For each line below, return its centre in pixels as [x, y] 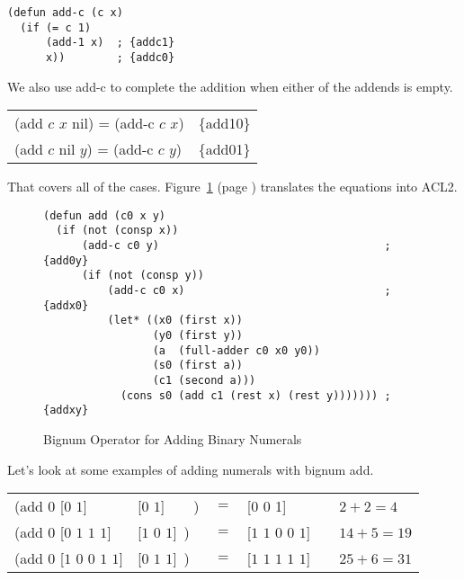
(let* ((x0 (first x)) [175, 321]
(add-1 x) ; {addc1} [110, 43]
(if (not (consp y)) [143, 276]
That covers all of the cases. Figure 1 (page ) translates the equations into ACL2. [232, 187]
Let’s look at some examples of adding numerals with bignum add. [191, 469]
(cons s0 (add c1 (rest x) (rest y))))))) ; [255, 395]
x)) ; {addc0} [110, 57]
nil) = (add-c [113, 123]
